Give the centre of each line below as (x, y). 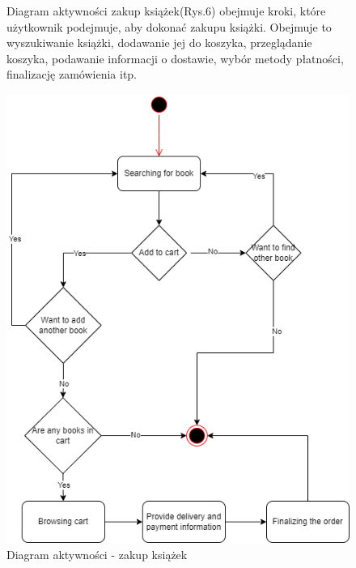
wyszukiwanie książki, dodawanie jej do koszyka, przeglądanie (159, 43)
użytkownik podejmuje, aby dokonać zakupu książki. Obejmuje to (169, 26)
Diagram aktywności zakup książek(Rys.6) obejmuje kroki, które (166, 11)
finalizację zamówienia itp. (72, 74)
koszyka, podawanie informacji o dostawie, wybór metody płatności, (175, 58)
